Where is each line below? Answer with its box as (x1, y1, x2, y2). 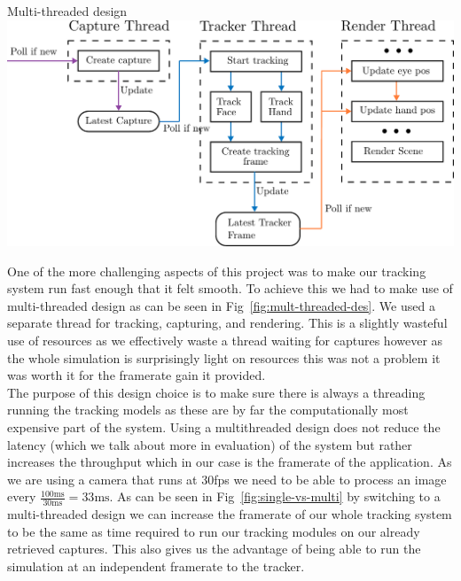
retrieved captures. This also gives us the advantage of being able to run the (7, 539, 421, 558)
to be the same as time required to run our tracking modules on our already (7, 522, 420, 540)
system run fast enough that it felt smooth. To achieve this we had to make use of (7, 279, 453, 298)
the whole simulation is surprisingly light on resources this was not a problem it (7, 348, 441, 367)
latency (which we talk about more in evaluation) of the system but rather (7, 435, 412, 453)
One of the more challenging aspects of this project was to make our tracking (7, 261, 426, 280)
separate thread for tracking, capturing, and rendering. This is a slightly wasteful (7, 314, 448, 332)
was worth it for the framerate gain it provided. (7, 366, 266, 384)
